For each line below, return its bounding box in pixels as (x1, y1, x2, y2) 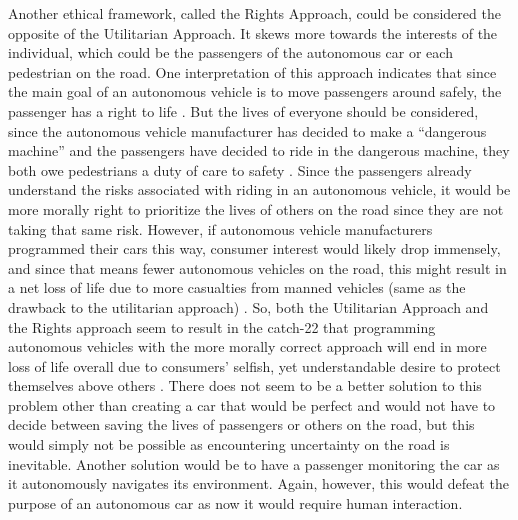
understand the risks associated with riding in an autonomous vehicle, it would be (8, 179, 511, 200)
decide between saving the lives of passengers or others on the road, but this (8, 414, 475, 435)
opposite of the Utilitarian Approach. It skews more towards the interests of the (8, 22, 498, 43)
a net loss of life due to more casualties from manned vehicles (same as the (8, 277, 466, 298)
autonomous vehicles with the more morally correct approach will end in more (8, 336, 487, 357)
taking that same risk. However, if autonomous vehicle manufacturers (8, 218, 433, 239)
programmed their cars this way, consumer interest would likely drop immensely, (8, 238, 501, 259)
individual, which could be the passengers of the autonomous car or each (8, 42, 453, 63)
